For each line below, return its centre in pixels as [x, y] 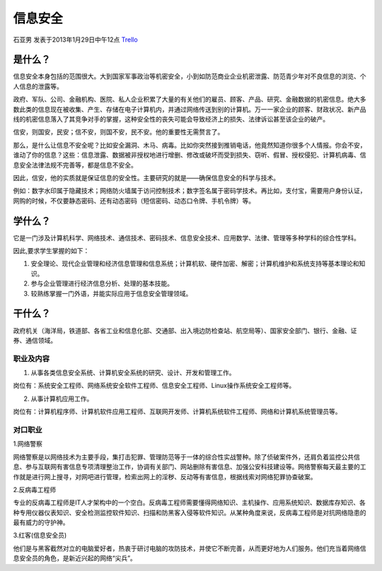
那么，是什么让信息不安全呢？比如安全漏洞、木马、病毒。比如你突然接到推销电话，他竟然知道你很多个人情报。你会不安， [190, 145]
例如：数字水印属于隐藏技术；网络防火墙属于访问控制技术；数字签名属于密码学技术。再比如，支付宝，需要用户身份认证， [190, 191]
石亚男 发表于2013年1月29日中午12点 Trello [75, 40]
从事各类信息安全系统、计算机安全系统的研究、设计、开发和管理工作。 [133, 373]
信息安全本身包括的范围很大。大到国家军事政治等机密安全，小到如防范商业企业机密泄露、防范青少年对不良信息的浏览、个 [190, 76]
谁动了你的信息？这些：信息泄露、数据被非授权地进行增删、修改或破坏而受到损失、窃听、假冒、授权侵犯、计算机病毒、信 [190, 155]
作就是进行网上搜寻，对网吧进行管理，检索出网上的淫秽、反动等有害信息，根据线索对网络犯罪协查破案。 [165, 476]
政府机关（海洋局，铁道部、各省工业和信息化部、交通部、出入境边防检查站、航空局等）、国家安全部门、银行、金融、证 [185, 330]
